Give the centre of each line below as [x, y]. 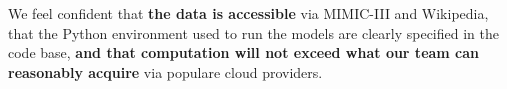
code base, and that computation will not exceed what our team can [244, 52]
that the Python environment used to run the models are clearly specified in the [253, 32]
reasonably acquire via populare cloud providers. [165, 71]
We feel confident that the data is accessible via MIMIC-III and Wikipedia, [248, 13]
